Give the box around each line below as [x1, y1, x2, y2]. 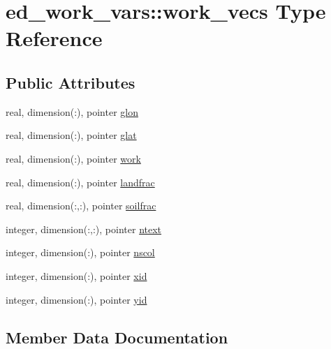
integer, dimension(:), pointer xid [6, 268, 147, 283]
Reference [6, 24, 103, 52]
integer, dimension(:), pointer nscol [6, 245, 155, 260]
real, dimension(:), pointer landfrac [6, 174, 155, 189]
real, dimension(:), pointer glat [6, 128, 137, 142]
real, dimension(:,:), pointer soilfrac [6, 198, 156, 213]
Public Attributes [6, 71, 135, 93]
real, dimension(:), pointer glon [6, 104, 138, 119]
